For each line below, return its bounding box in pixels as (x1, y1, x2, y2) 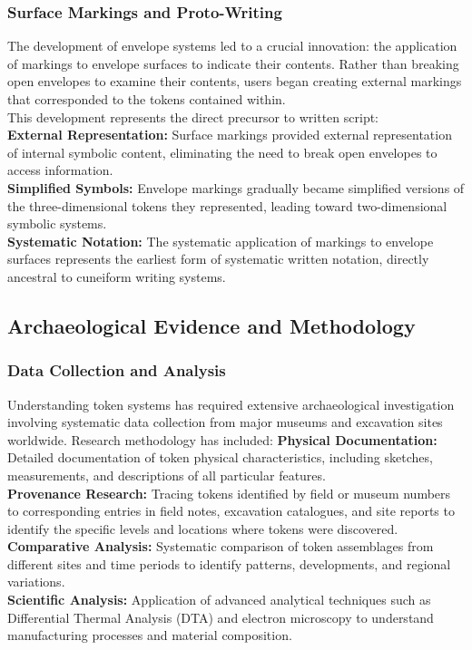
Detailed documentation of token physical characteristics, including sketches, (7, 448, 433, 467)
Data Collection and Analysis (7, 359, 226, 382)
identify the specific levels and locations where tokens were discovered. (7, 519, 398, 538)
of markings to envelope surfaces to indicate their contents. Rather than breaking (7, 53, 459, 73)
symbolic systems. (7, 214, 107, 233)
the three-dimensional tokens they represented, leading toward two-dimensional (7, 196, 447, 215)
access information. (7, 160, 113, 179)
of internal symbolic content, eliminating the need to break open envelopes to (7, 142, 438, 161)
